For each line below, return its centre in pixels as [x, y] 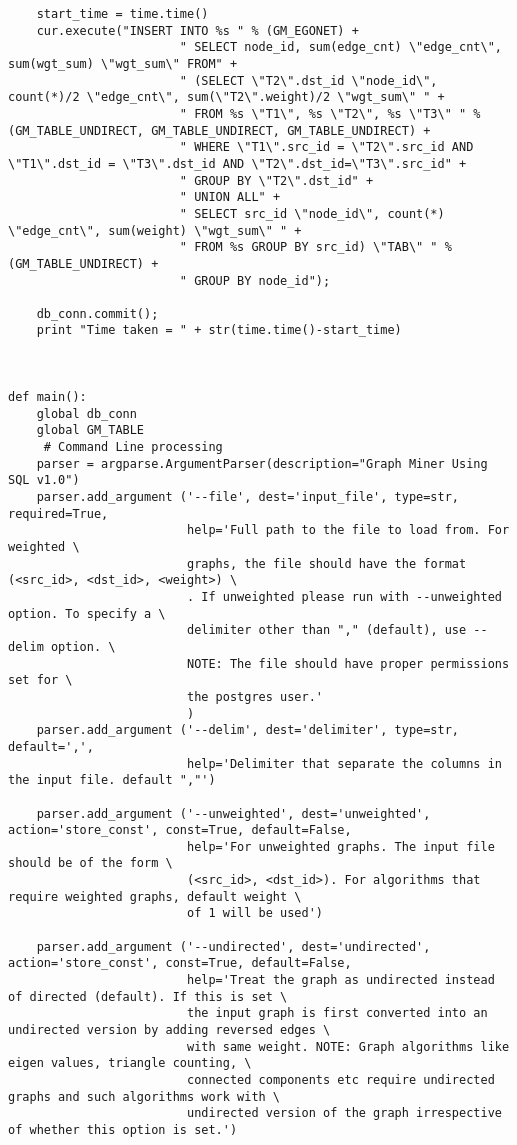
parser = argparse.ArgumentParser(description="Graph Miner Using [262, 463]
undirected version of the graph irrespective [344, 1113]
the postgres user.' [255, 696]
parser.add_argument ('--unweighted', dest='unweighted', [233, 813]
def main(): [47, 397]
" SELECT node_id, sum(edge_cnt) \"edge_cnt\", [340, 47]
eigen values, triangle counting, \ [130, 1063]
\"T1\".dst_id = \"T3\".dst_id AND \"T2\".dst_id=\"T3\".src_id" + [237, 163]
